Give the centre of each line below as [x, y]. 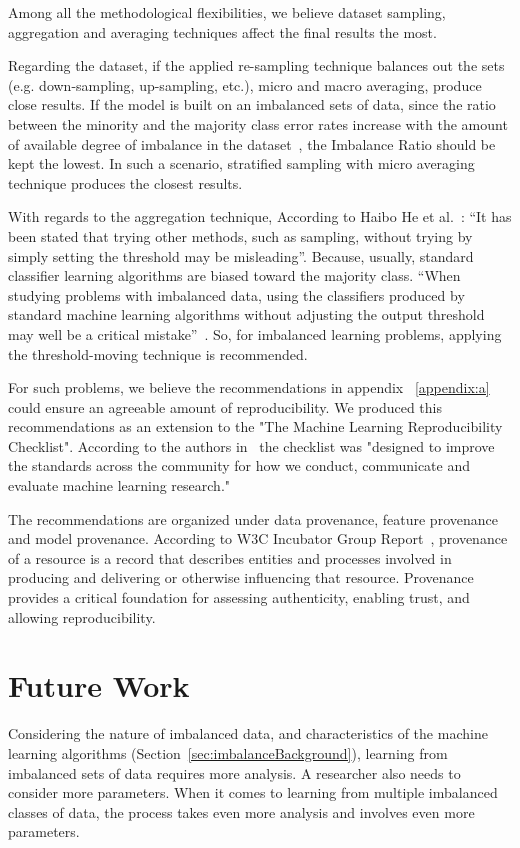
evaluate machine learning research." [119, 485]
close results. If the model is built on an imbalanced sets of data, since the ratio [252, 104]
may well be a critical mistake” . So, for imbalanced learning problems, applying [255, 333]
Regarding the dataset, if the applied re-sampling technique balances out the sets [256, 65]
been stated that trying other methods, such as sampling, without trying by [240, 235]
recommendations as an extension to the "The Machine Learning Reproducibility [255, 426]
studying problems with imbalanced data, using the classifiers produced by [236, 294]
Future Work [99, 685]
